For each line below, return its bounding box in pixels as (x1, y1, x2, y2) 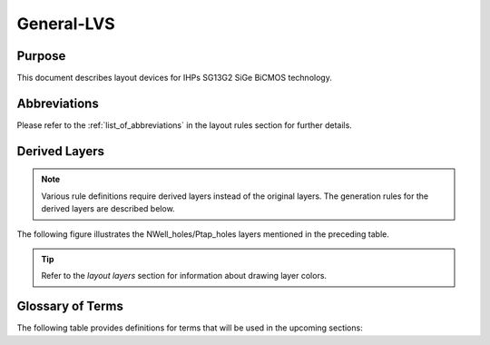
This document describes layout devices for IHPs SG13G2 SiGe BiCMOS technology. (16, 73, 333, 84)
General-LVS (16, 14, 115, 34)
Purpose (16, 48, 66, 64)
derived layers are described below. (41, 203, 176, 214)
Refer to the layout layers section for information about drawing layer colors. (41, 271, 327, 281)
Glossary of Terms (16, 299, 124, 314)
